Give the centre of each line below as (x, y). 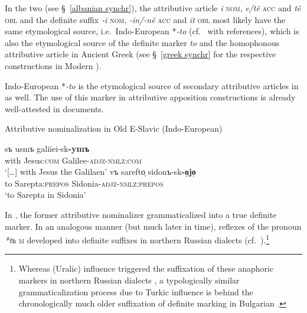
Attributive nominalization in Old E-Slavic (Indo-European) (114, 128)
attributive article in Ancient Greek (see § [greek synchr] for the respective (141, 54)
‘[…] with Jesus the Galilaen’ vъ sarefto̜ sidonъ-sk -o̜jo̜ (100, 172)
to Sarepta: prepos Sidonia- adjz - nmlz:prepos (84, 183)
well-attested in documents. (54, 108)
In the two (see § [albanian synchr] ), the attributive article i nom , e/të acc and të (153, 8)
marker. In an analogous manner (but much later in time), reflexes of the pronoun (153, 226)
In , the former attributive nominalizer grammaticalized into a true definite (141, 214)
